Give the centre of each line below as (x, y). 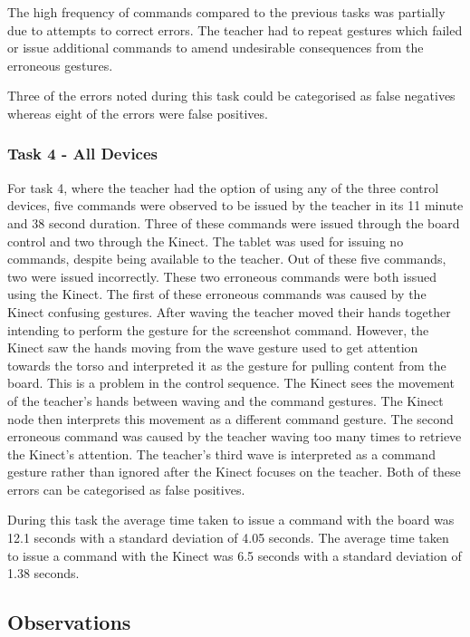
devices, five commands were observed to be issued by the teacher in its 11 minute (235, 205)
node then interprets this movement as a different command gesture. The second (230, 418)
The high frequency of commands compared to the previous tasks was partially (226, 12)
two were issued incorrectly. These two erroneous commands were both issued (222, 276)
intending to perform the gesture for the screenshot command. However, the (218, 329)
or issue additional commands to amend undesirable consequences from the (216, 48)
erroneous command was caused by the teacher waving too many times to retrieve (235, 436)
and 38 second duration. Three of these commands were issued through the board (234, 222)
